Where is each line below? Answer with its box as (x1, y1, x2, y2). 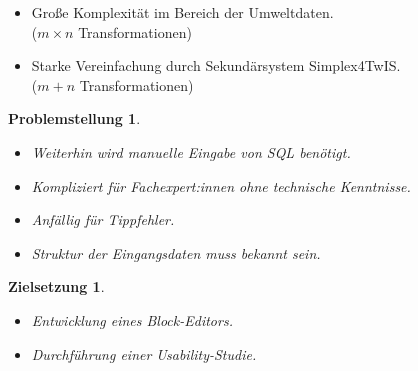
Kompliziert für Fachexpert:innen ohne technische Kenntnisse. (31, 175, 411, 196)
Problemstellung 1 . (8, 108, 141, 129)
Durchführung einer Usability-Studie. (31, 343, 257, 364)
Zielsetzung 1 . (8, 276, 105, 297)
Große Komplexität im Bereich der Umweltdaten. (31, 2, 334, 22)
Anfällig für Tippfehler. (31, 209, 175, 230)
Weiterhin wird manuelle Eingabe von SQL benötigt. (31, 141, 351, 162)
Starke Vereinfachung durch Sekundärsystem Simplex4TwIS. (31, 55, 401, 76)
